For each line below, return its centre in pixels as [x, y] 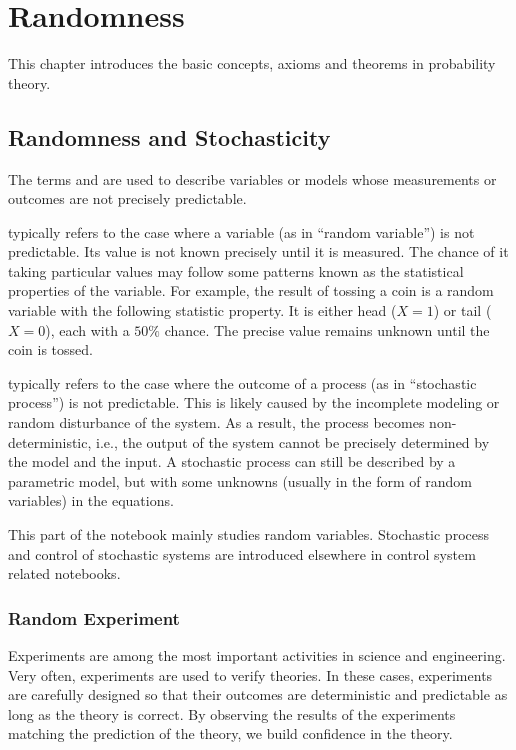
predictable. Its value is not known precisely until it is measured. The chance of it [258, 251]
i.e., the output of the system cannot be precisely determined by [293, 441]
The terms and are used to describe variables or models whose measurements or [252, 178]
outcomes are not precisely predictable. [127, 198]
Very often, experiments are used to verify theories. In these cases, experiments [250, 674]
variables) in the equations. [91, 500]
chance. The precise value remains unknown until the [327, 329]
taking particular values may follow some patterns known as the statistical [236, 270]
